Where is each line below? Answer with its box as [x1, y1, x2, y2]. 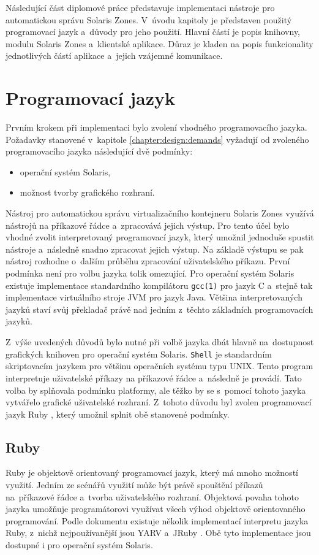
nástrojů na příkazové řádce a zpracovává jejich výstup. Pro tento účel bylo [6, 218, 290, 231]
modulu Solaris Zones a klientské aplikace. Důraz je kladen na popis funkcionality [6, 37, 313, 50]
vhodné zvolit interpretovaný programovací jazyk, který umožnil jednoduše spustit [6, 231, 314, 243]
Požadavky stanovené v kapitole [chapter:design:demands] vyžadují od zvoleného [6, 132, 309, 145]
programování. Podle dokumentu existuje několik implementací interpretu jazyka [6, 514, 309, 527]
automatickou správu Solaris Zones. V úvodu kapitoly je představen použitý [6, 13, 292, 26]
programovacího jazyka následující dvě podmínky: [6, 145, 193, 158]
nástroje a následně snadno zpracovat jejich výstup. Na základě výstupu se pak [6, 242, 304, 255]
